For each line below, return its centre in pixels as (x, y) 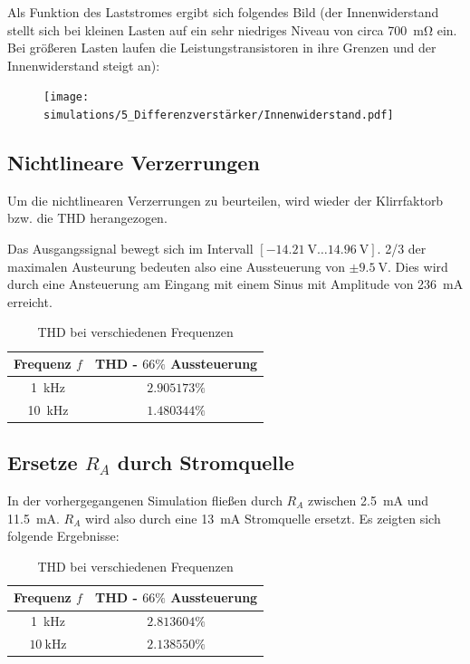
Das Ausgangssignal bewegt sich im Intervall (130, 249)
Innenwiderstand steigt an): (84, 65)
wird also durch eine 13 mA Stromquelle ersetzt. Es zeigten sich (263, 518)
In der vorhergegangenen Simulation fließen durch (145, 500)
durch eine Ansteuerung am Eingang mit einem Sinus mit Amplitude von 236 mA (235, 284)
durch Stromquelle (206, 462)
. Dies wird (418, 266)
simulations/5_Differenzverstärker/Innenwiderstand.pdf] (219, 115)
